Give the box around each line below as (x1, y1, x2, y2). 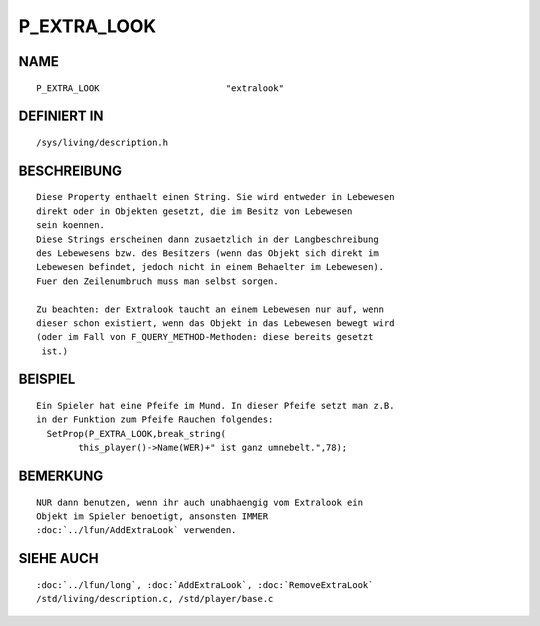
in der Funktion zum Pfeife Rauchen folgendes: (36, 414, 274, 425)
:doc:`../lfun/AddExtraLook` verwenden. (36, 525, 237, 536)
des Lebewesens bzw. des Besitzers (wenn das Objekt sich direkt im (36, 247, 379, 259)
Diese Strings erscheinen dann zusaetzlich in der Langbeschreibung (36, 233, 379, 245)
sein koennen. (36, 220, 105, 231)
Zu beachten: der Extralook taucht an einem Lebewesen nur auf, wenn (36, 303, 385, 315)
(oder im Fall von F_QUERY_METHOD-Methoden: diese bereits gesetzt (36, 331, 374, 343)
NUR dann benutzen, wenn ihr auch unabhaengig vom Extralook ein (36, 496, 364, 508)
